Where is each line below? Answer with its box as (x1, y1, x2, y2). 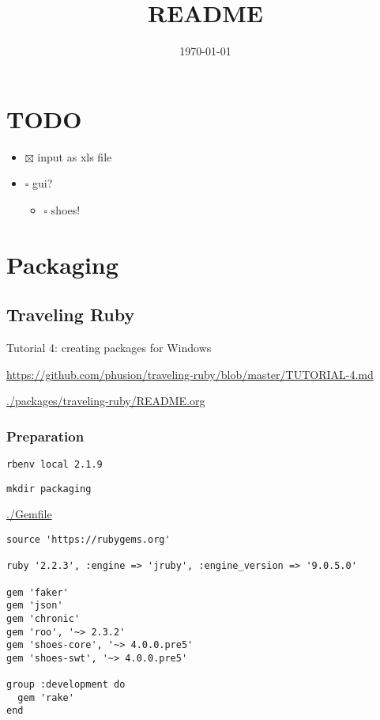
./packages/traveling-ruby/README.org (6, 392, 205, 409)
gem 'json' (6, 600, 63, 612)
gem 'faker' (6, 586, 69, 598)
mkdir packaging (6, 483, 92, 495)
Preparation (6, 426, 85, 445)
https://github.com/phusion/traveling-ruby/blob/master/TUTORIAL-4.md (6, 366, 374, 382)
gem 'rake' (17, 692, 74, 703)
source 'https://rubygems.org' (6, 533, 171, 545)
